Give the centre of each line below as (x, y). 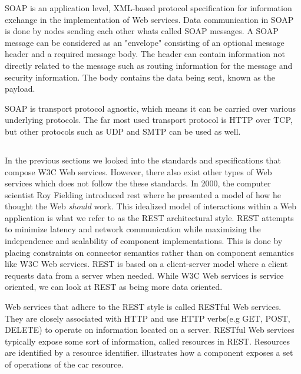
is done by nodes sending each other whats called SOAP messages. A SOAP (142, 31)
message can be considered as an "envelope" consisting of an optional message (145, 42)
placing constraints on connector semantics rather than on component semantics (149, 252)
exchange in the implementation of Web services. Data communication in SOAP (149, 19)
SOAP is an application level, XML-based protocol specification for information (148, 8)
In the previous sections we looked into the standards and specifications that (143, 160)
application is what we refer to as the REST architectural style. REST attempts (149, 217)
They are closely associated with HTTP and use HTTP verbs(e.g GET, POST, (148, 318)
